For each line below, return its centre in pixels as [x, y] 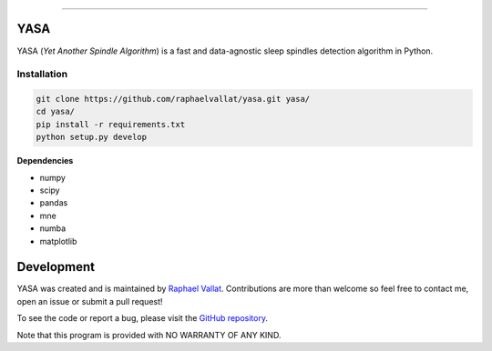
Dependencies [45, 161]
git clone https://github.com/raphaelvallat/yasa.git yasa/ [173, 99]
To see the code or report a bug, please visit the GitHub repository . [143, 318]
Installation [42, 75]
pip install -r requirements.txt [111, 124]
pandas [54, 203]
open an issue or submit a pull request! [90, 301]
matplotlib [58, 241]
